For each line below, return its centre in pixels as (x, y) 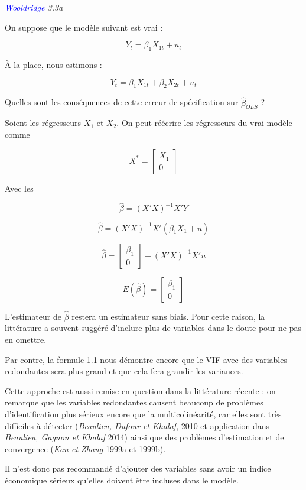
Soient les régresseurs (43, 123)
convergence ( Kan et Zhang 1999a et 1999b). (85, 448)
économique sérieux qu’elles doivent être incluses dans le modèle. (122, 480)
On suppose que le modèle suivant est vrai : (84, 27)
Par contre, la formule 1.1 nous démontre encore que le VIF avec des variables (146, 359)
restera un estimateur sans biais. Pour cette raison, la (168, 316)
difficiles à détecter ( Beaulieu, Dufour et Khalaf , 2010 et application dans (137, 425)
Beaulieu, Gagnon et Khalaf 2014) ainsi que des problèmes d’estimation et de (144, 437)
